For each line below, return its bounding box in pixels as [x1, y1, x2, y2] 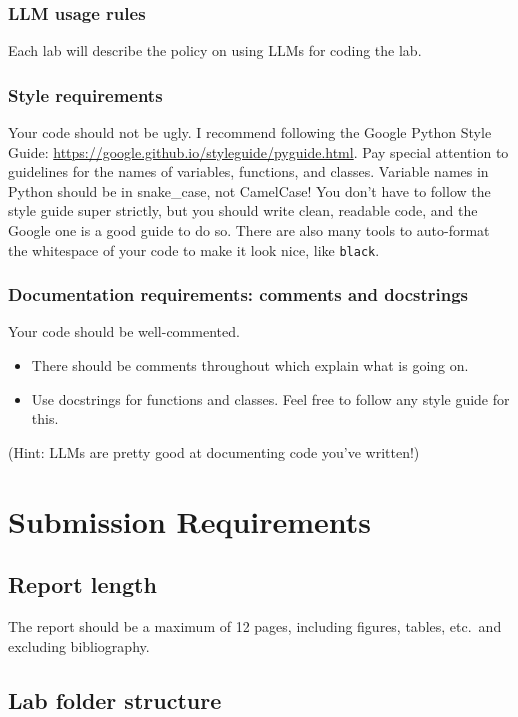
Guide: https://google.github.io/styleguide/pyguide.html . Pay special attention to [8, 141, 509, 162]
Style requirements [8, 82, 163, 107]
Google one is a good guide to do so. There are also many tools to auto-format [8, 220, 490, 240]
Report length [8, 569, 157, 600]
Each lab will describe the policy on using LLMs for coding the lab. [8, 40, 422, 61]
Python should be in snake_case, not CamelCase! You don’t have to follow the [8, 180, 491, 201]
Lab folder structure [8, 684, 222, 715]
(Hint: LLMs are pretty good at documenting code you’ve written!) [8, 441, 420, 462]
